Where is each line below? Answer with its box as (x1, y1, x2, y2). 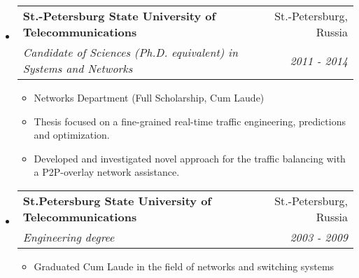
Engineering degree (22, 228, 115, 245)
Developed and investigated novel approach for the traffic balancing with (34, 151, 346, 165)
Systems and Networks (22, 60, 133, 76)
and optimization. (34, 127, 110, 142)
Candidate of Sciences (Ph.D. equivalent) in (22, 44, 238, 60)
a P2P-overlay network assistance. (34, 165, 180, 179)
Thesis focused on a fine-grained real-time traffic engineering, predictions (34, 113, 346, 128)
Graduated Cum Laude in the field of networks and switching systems (34, 258, 335, 273)
